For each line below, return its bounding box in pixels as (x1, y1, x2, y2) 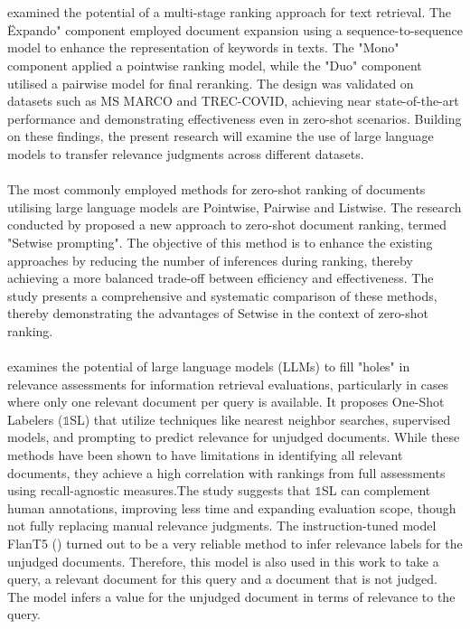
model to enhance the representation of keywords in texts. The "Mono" (7, 38, 399, 57)
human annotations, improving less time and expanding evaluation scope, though (7, 498, 456, 517)
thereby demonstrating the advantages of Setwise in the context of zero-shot (7, 304, 428, 323)
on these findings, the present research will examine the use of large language (7, 127, 434, 146)
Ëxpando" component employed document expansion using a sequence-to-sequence (7, 20, 463, 39)
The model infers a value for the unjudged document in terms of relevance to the (7, 587, 456, 606)
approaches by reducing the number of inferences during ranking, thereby (7, 250, 413, 269)
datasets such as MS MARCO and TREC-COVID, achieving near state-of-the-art (7, 91, 459, 110)
